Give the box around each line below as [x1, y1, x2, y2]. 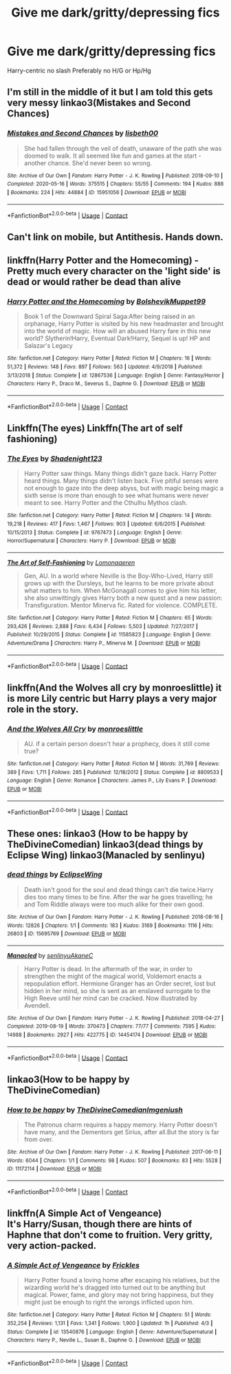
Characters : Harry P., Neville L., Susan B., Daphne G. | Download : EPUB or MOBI [7, 1337, 201, 1344]
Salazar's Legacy [23, 342, 74, 350]
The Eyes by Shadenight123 [7, 453, 102, 463]
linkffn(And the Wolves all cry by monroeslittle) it [7, 682, 222, 694]
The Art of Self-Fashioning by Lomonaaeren [7, 558, 135, 566]
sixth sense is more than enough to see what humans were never [23, 491, 209, 500]
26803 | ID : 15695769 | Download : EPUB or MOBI [7, 930, 126, 937]
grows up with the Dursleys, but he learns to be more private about [23, 579, 214, 587]
